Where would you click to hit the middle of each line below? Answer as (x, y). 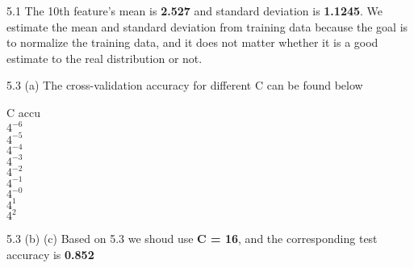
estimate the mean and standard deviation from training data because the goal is (207, 26)
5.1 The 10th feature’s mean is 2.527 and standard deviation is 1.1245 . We (195, 10)
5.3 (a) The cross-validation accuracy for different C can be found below (185, 85)
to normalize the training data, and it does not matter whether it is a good (192, 42)
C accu (23, 112)
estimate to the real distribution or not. (105, 58)
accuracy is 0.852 (50, 254)
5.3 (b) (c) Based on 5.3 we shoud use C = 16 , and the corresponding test (192, 239)
